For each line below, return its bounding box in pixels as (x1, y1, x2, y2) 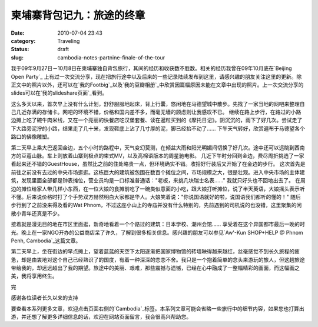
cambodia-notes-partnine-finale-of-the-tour (57, 54, 165, 61)
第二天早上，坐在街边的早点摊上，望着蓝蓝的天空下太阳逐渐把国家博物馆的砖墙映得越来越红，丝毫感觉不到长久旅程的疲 (11, 248, 300, 255)
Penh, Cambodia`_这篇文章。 (11, 237, 81, 244)
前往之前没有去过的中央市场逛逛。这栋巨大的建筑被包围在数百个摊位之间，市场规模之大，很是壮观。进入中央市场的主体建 (11, 168, 305, 176)
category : (11, 37, 36, 44)
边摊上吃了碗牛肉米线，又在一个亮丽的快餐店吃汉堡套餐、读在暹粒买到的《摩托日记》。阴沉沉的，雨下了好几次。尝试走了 (11, 116, 303, 124)
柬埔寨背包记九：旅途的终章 (11, 9, 145, 22)
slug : (11, 54, 24, 61)
